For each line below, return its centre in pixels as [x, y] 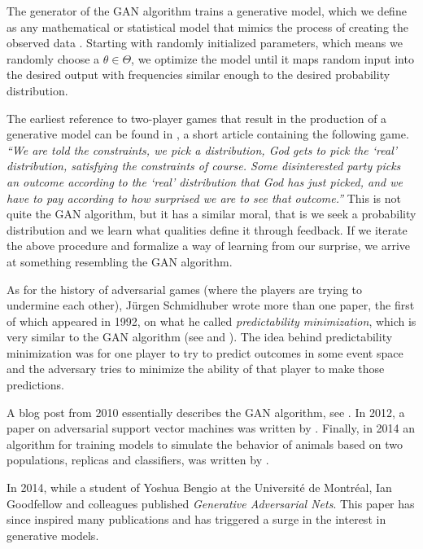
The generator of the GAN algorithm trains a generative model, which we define [207, 11]
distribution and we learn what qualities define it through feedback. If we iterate [207, 229]
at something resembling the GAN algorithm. [120, 261]
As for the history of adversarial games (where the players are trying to [185, 289]
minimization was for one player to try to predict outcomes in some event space [205, 352]
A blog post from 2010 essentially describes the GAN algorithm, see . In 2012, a [206, 412]
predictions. [35, 385]
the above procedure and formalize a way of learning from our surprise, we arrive [208, 246]
